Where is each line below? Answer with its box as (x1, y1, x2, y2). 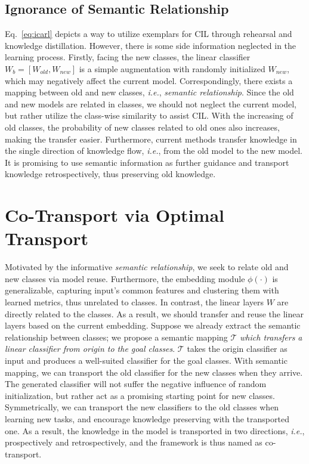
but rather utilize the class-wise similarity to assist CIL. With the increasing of (5, 109, 293, 122)
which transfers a (240, 330, 302, 343)
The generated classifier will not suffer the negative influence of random (5, 378, 267, 390)
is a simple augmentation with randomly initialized (79, 62, 265, 75)
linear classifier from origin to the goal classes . (5, 342, 175, 355)
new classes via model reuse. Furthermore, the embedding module (5, 272, 245, 284)
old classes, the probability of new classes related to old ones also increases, (5, 120, 280, 133)
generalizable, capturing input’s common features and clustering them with (5, 284, 279, 296)
